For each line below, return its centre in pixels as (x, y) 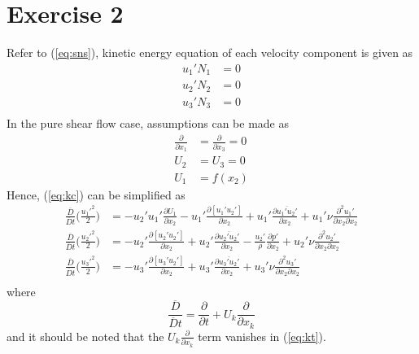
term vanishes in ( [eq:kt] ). (262, 336)
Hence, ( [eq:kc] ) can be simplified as (96, 194)
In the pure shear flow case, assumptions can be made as (148, 123)
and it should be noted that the (85, 336)
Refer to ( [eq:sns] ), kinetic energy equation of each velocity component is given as (210, 52)
